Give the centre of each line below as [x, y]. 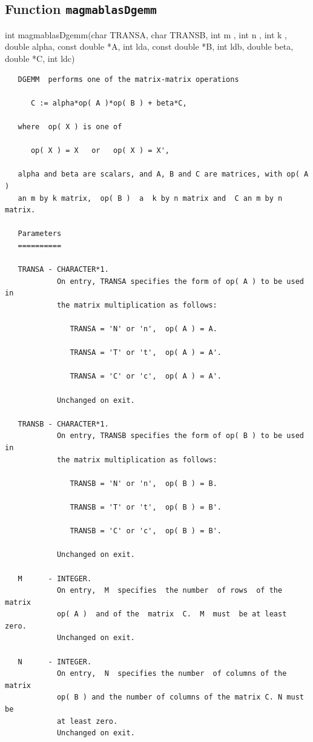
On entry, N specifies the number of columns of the [172, 674]
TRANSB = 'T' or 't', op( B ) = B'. [146, 507]
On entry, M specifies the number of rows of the [170, 591]
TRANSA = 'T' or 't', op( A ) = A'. [146, 353]
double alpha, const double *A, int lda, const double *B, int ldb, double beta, [149, 46]
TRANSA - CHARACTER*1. [63, 270]
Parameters [40, 234]
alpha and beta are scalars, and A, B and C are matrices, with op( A [163, 174]
